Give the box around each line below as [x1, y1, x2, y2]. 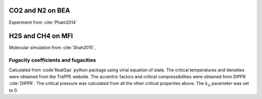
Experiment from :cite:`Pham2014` [9, 19, 78, 25]
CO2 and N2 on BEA [9, 6, 70, 15]
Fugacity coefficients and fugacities [9, 57, 97, 64]
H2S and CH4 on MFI [9, 32, 73, 40]
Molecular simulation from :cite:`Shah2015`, [9, 45, 96, 50]
